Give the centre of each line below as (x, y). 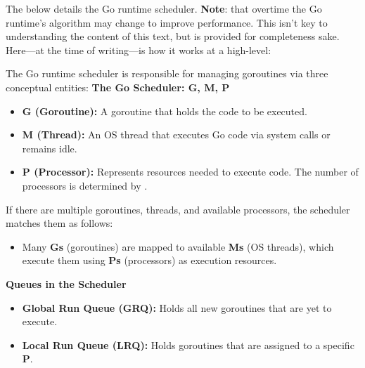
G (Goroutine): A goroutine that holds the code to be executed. (165, 111)
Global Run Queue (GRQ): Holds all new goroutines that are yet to (177, 307)
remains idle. (50, 148)
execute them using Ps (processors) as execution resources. (149, 260)
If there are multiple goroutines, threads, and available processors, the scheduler (178, 209)
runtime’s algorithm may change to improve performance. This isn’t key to (167, 22)
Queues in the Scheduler (66, 283)
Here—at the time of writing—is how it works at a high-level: (139, 50)
